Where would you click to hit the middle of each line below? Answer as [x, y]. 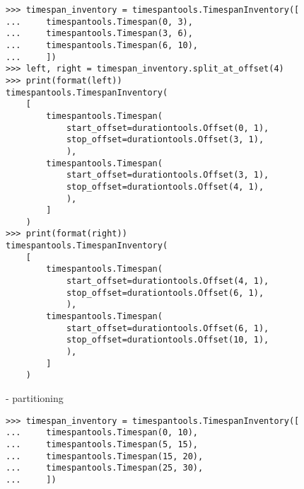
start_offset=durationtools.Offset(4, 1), [168, 281]
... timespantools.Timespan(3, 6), [99, 34]
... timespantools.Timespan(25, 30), [105, 468]
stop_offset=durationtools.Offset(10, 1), [168, 340]
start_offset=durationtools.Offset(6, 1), [168, 328]
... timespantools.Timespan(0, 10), [102, 433]
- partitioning [35, 398]
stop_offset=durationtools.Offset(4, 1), [165, 186]
